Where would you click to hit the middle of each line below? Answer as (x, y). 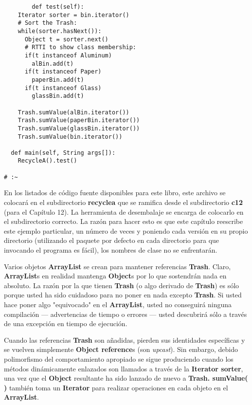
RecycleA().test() (47, 161)
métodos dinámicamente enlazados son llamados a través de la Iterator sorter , (124, 368)
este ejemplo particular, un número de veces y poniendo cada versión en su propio (126, 230)
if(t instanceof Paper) (63, 72)
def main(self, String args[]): (63, 153)
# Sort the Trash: (47, 23)
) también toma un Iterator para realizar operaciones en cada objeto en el (116, 387)
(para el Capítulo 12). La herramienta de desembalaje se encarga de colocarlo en (124, 212)
